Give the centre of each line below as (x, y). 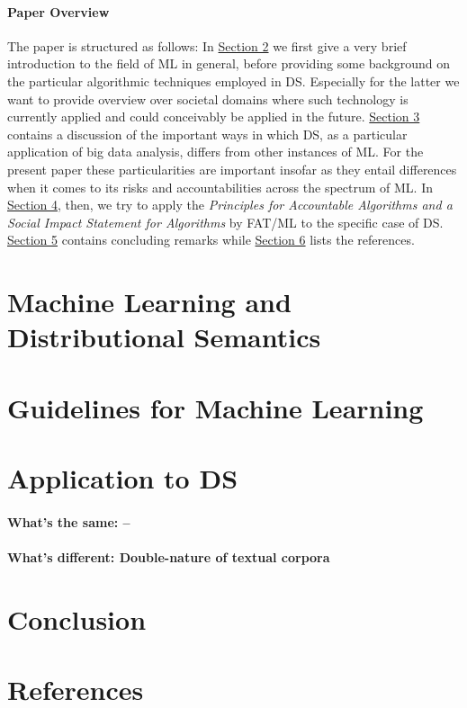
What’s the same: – (69, 521)
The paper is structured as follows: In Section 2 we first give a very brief (207, 45)
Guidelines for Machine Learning (216, 407)
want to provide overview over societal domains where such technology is (208, 99)
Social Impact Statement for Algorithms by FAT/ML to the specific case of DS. (225, 222)
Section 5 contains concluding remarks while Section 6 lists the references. (211, 240)
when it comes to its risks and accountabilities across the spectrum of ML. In (220, 187)
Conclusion (77, 618)
